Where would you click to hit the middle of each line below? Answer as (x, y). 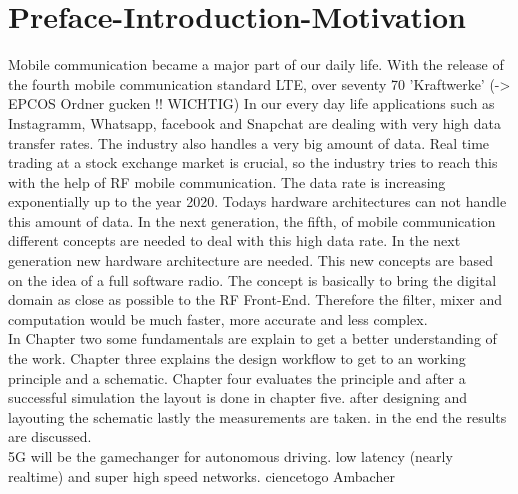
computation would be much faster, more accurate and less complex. (218, 318)
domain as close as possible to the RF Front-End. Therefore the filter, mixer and (255, 299)
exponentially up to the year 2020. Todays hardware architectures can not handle (257, 201)
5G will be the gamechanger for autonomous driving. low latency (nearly (230, 456)
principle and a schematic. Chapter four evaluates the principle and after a (237, 377)
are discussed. (50, 436)
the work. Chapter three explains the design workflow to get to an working (237, 358)
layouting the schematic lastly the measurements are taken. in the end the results (257, 416)
